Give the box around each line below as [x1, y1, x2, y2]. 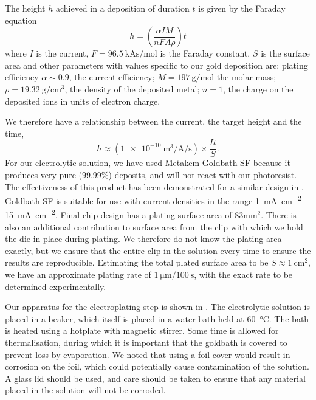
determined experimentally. [5, 280, 106, 292]
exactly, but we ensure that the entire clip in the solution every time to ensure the [5, 244, 311, 257]
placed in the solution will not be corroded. [5, 384, 166, 396]
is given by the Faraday [198, 2, 286, 14]
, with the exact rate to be [194, 268, 293, 281]
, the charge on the [223, 82, 294, 95]
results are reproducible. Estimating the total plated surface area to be [5, 256, 269, 269]
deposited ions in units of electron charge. [5, 94, 160, 107]
